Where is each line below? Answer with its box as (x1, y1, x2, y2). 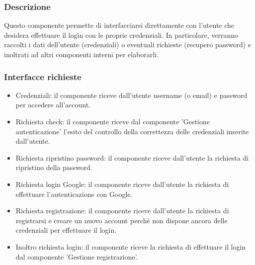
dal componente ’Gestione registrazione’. (15, 251, 138, 262)
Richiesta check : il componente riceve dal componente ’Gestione (15, 116, 210, 126)
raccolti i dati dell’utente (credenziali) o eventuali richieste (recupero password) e (4, 39, 252, 50)
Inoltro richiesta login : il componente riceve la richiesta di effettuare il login (15, 241, 246, 252)
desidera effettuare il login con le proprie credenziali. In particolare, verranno (4, 29, 239, 40)
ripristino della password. (15, 162, 92, 173)
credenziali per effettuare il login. (15, 225, 117, 235)
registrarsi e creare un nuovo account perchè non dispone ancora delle (15, 215, 228, 225)
